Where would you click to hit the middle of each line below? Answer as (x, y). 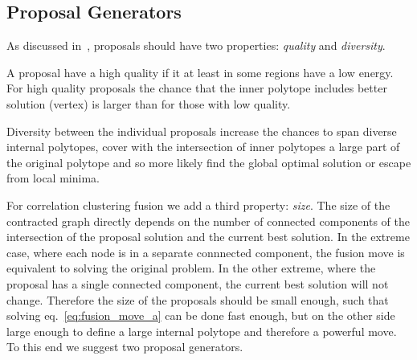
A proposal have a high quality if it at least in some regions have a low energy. (200, 72)
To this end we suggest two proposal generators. (125, 347)
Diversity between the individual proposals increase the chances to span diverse (202, 131)
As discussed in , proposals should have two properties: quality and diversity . (196, 45)
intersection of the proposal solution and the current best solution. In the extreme (208, 237)
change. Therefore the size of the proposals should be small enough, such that (198, 299)
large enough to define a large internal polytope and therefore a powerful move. (202, 331)
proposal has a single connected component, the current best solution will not (198, 283)
